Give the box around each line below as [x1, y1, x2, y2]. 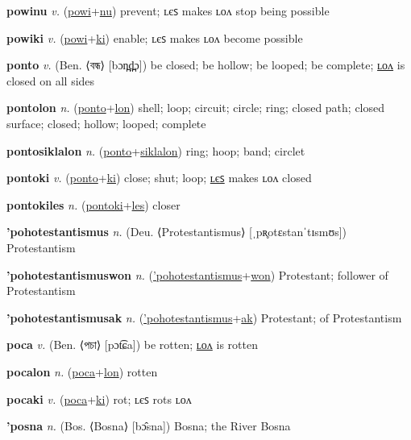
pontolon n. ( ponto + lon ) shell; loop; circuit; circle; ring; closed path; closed [6, 99, 385, 116]
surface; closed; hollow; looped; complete [6, 114, 206, 131]
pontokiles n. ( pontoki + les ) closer [6, 196, 181, 213]
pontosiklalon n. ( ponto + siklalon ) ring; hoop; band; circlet [6, 142, 305, 159]
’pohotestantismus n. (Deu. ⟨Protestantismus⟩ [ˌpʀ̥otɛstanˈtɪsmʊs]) [6, 223, 347, 240]
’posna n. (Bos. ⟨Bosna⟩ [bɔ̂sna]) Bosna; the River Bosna [6, 417, 291, 434]
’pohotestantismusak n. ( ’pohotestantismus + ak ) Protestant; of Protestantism [6, 309, 402, 326]
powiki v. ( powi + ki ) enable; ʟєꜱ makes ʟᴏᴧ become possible [6, 29, 303, 46]
